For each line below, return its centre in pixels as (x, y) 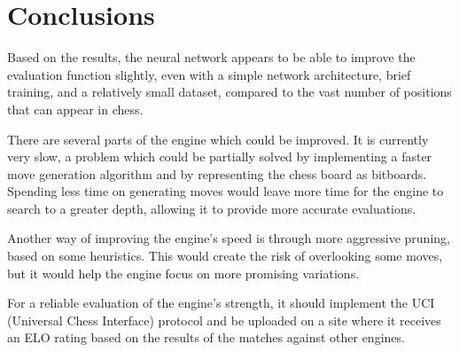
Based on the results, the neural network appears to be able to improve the (211, 57)
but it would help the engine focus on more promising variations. (183, 273)
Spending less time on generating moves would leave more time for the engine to (226, 191)
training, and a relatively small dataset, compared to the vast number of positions (229, 92)
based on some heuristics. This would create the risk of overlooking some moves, (225, 256)
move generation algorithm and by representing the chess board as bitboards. (217, 173)
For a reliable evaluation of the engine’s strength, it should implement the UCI (221, 303)
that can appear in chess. (75, 109)
